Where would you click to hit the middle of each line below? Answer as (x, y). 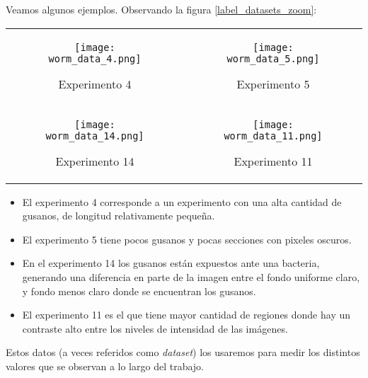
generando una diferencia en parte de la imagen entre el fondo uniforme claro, (191, 276)
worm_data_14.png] (95, 136)
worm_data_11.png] (273, 136)
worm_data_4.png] (95, 58)
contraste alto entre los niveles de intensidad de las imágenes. (155, 328)
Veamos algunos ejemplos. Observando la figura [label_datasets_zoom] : (161, 9)
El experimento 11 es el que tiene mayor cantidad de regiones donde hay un (186, 315)
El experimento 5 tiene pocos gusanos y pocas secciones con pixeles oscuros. (187, 239)
